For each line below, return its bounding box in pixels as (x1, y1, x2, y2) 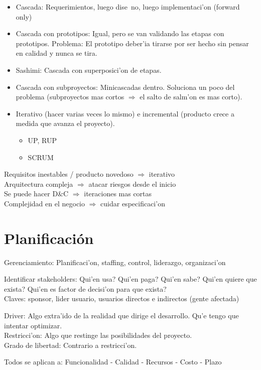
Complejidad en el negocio (4, 198, 85, 208)
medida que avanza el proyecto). (16, 118, 115, 129)
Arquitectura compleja (4, 178, 73, 189)
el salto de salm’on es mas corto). (140, 91, 242, 102)
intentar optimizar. (4, 320, 62, 330)
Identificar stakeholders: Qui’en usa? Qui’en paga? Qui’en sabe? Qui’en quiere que (4, 274, 257, 284)
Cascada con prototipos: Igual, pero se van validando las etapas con (16, 28, 224, 39)
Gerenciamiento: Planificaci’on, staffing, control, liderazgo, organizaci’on (4, 257, 226, 267)
